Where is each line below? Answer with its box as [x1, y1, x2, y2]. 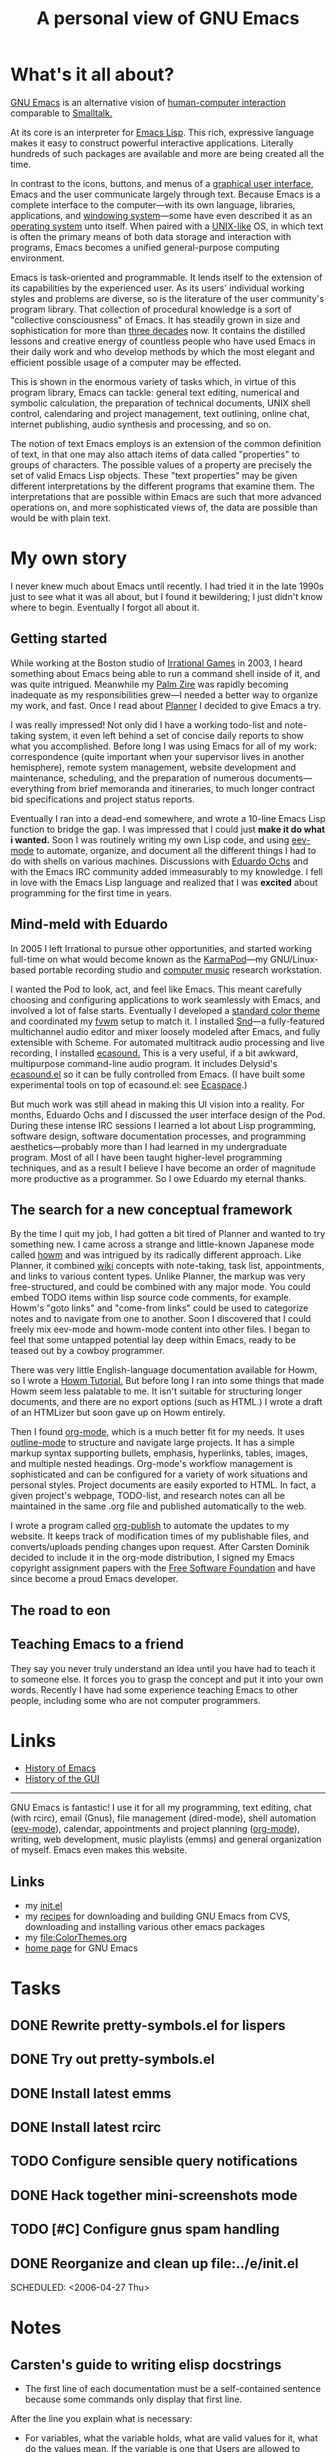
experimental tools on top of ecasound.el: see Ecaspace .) [10, 1078, 248, 1091]
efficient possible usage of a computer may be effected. [10, 356, 242, 368]
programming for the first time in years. [10, 887, 172, 899]
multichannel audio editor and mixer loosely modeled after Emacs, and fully [10, 1025, 321, 1037]
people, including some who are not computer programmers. [10, 1694, 262, 1706]
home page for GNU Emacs [24, 1942, 138, 1954]
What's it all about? [10, 63, 175, 86]
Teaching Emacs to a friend [10, 1636, 184, 1653]
